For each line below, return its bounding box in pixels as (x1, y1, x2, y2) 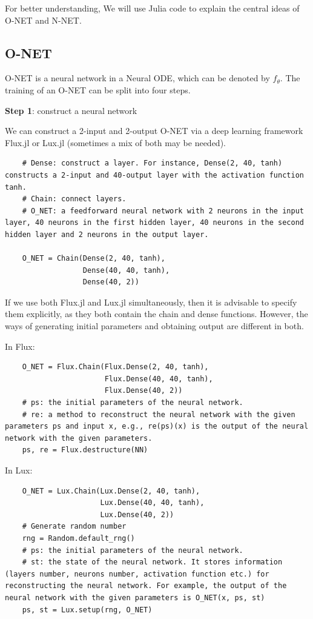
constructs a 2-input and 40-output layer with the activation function (5, 170, 304, 179)
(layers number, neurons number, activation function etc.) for (5, 569, 269, 578)
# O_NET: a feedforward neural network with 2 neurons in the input (22, 206, 304, 215)
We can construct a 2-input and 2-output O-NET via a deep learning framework (5, 124, 303, 137)
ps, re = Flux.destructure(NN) (22, 446, 148, 455)
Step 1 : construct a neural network (5, 104, 137, 116)
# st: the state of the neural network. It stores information (22, 558, 283, 567)
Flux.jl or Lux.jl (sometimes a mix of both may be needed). (5, 136, 226, 149)
